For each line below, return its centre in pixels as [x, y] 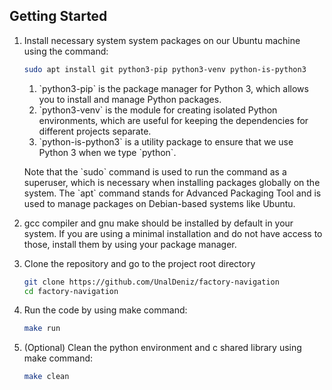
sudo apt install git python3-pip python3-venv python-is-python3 [165, 69]
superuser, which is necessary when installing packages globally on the [172, 182]
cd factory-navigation [71, 291]
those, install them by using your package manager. [130, 244]
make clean [46, 377]
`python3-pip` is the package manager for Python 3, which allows [173, 88]
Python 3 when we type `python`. [107, 152]
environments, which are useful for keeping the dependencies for [173, 120]
